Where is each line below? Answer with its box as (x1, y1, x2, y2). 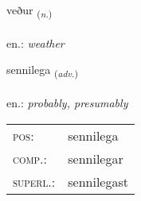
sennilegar (68, 149, 123, 168)
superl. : (13, 172, 56, 191)
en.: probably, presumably (6, 95, 128, 111)
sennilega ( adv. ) (6, 61, 78, 80)
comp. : (13, 149, 47, 168)
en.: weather (6, 34, 65, 51)
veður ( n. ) (6, 2, 53, 20)
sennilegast (68, 172, 128, 191)
